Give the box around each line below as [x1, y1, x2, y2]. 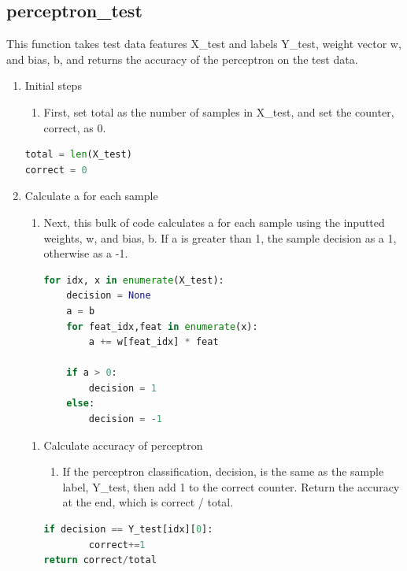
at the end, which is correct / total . [62, 494, 234, 510]
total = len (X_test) [24, 149, 132, 161]
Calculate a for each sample [24, 187, 158, 204]
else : [66, 398, 95, 410]
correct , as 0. [43, 119, 106, 135]
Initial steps [24, 77, 82, 94]
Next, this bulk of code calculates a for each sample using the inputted [43, 213, 385, 230]
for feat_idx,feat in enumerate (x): [66, 321, 258, 332]
